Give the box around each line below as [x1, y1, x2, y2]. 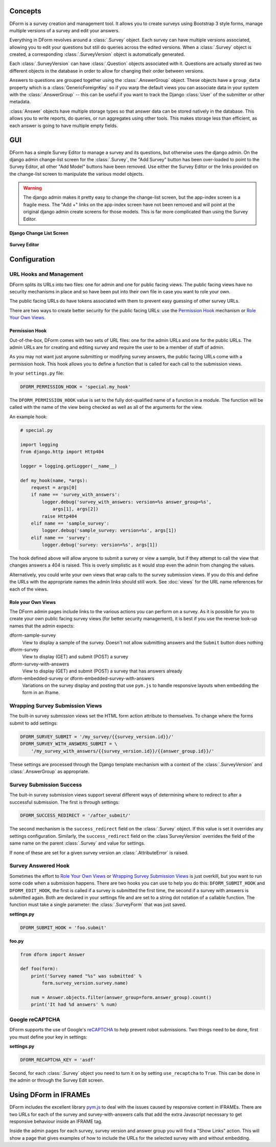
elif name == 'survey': [31, 535, 90, 540]
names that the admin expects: [9, 622, 75, 629]
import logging [20, 442, 58, 447]
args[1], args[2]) [52, 506, 99, 512]
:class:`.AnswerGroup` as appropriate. [9, 768, 89, 774]
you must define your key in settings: [9, 1034, 87, 1040]
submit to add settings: [9, 720, 58, 726]
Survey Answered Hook [9, 862, 70, 870]
